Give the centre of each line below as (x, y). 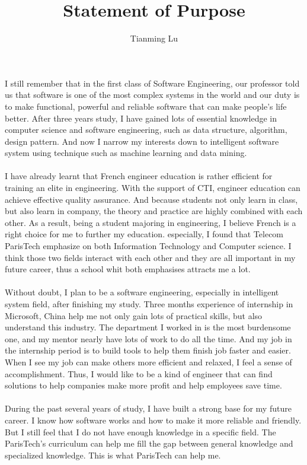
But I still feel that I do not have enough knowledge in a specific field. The (140, 431)
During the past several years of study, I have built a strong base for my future (148, 408)
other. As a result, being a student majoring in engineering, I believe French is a (151, 222)
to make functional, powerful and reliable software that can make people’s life (146, 106)
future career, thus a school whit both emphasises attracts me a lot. (128, 269)
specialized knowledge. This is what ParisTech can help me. (113, 455)
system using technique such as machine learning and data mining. (126, 153)
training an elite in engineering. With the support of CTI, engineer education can (153, 188)
